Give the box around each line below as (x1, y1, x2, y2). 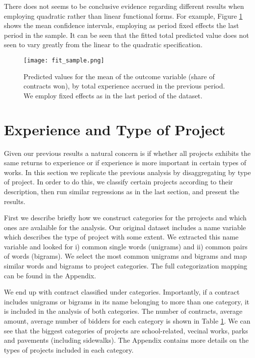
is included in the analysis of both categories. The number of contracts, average (4, 306, 243, 316)
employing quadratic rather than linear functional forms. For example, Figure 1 (4, 10, 243, 21)
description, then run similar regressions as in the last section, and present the (4, 186, 239, 196)
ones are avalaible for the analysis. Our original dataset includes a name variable (4, 222, 246, 232)
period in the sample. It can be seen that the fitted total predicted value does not (4, 30, 249, 40)
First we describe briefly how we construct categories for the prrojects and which (4, 212, 247, 223)
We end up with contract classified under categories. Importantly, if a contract (4, 287, 240, 297)
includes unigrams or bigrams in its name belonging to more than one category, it (4, 296, 250, 306)
